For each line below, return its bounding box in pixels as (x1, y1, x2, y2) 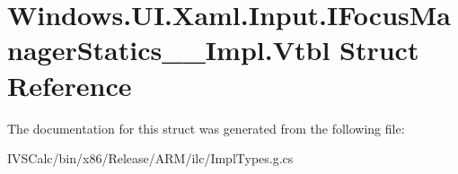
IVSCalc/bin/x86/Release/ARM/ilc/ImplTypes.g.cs (7, 149, 294, 168)
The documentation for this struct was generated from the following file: (7, 118, 405, 137)
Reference (7, 66, 132, 103)
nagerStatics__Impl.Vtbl (7, 31, 330, 68)
